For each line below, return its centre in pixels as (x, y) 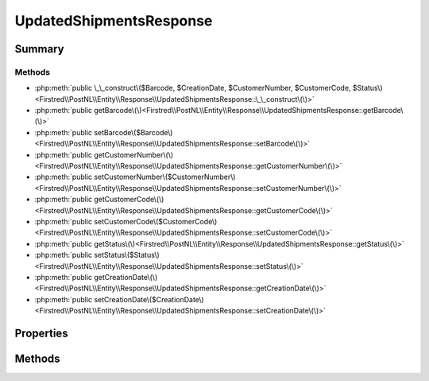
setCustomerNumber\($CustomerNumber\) (165, 177)
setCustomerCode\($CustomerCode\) (156, 222)
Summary (39, 49)
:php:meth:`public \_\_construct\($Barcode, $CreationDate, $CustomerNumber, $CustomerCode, (193, 88)
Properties (41, 333)
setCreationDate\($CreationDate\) (149, 299)
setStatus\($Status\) (127, 255)
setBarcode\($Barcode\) (133, 132)
